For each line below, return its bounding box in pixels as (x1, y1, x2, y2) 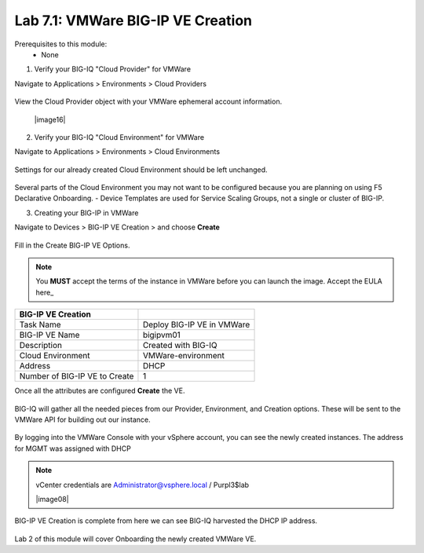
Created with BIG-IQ (142, 340, 217, 351)
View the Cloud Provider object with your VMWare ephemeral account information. (14, 97, 283, 106)
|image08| (35, 494, 70, 504)
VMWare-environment (142, 350, 225, 361)
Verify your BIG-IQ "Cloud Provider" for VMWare (34, 64, 192, 74)
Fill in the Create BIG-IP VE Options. (14, 240, 130, 250)
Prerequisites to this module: (14, 39, 108, 49)
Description (19, 340, 63, 351)
